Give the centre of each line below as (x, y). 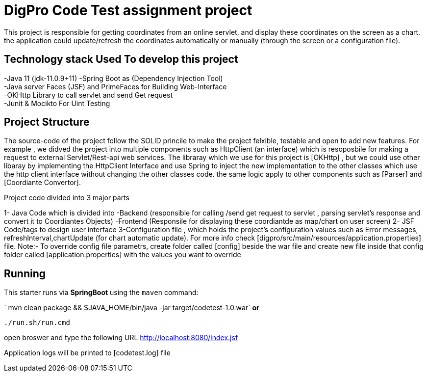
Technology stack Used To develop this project (121, 59)
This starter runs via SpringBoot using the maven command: (101, 293)
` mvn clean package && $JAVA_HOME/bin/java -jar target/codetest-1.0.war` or (132, 308)
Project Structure (47, 122)
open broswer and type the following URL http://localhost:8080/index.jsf (121, 338)
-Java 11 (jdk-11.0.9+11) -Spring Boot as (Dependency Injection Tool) (113, 78)
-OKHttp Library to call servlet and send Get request (88, 95)
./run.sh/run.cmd (37, 323)
